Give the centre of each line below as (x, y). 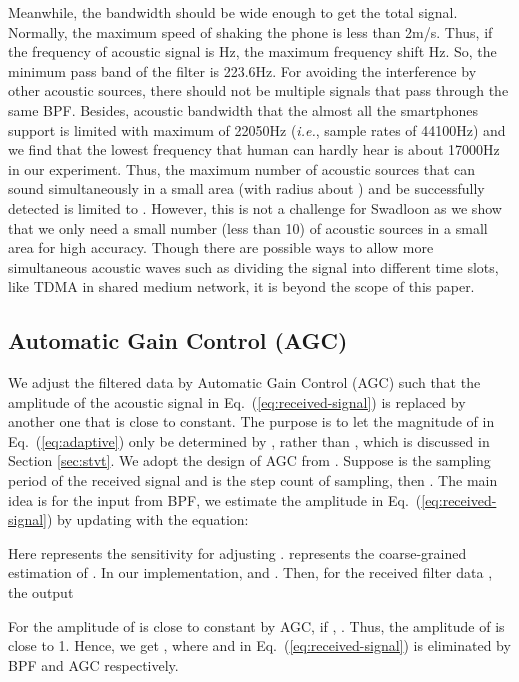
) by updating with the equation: (147, 519)
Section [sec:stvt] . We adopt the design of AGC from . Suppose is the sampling (249, 460)
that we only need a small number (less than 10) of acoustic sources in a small (248, 227)
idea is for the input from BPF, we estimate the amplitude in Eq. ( (215, 499)
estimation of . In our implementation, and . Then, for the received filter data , (250, 572)
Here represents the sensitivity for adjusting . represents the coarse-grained (237, 552)
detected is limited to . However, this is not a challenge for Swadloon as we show (255, 207)
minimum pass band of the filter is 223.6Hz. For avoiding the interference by (242, 70)
